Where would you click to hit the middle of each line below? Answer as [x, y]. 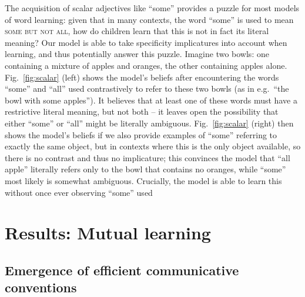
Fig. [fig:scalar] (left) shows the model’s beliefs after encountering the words [142, 77]
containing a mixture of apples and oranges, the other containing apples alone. [146, 65]
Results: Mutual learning [108, 233]
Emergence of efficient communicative [122, 270]
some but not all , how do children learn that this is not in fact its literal [137, 31]
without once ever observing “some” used [79, 192]
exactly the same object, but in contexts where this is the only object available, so [153, 146]
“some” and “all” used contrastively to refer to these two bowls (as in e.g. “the [147, 89]
